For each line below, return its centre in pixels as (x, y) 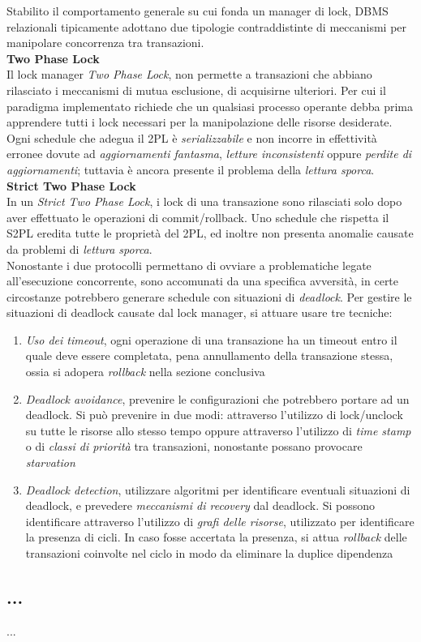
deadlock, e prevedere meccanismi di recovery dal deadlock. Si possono (200, 505)
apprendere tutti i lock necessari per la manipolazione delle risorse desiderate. (200, 122)
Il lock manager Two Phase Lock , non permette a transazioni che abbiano (189, 74)
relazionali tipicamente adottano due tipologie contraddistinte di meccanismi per (207, 26)
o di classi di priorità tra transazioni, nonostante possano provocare (194, 446)
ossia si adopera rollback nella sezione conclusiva (145, 372)
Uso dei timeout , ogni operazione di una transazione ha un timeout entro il (211, 339)
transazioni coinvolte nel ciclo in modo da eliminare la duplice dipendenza (209, 553)
